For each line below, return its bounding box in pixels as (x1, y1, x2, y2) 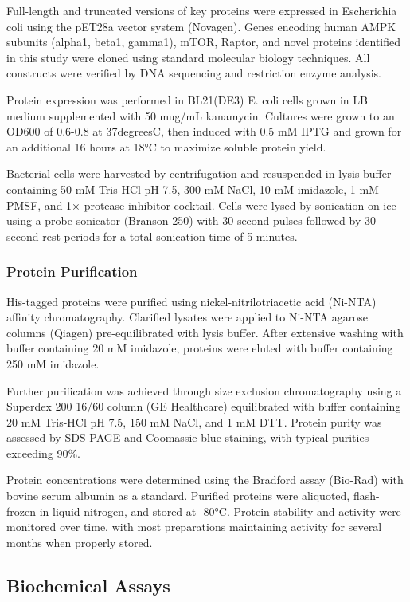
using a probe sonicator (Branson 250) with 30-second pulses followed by (6, 212, 361, 229)
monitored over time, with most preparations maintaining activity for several (6, 518, 382, 535)
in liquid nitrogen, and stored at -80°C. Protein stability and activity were (39, 502, 401, 519)
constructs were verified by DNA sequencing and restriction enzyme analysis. (6, 65, 381, 81)
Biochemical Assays (6, 572, 170, 597)
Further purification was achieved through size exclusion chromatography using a (6, 382, 402, 399)
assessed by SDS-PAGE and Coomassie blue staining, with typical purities (6, 429, 369, 446)
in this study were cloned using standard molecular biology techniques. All (6, 49, 370, 65)
